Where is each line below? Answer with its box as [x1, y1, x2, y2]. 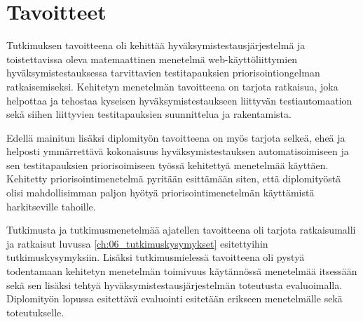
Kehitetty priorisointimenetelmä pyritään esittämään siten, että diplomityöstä [6, 171, 341, 186]
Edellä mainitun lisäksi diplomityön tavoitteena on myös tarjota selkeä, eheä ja [6, 130, 345, 145]
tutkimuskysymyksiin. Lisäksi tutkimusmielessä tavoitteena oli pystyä [6, 250, 305, 264]
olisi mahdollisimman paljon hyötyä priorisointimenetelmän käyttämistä [6, 185, 315, 200]
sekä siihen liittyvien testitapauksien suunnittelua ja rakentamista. [6, 107, 292, 121]
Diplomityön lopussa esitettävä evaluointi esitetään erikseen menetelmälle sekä [6, 291, 343, 306]
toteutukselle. [6, 304, 64, 319]
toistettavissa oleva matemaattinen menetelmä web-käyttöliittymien [6, 51, 298, 66]
